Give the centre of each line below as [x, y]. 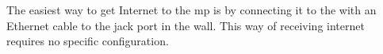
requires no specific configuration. [88, 41]
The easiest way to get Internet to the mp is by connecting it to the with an [191, 10]
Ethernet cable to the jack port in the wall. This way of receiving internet [186, 25]
